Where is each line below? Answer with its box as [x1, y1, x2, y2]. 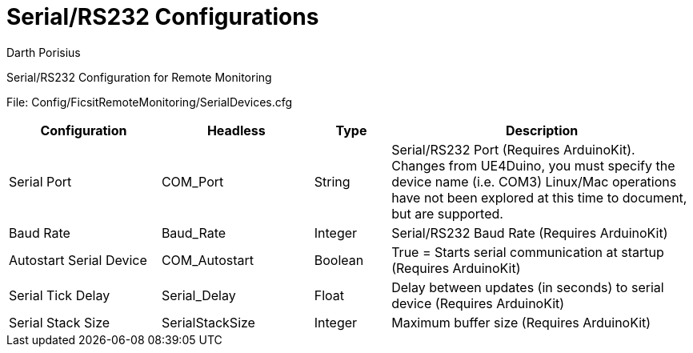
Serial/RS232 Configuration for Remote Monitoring [6, 70, 272, 84]
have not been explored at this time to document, [391, 189, 687, 206]
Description [505, 122, 579, 138]
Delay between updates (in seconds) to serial [391, 279, 664, 295]
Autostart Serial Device [9, 251, 147, 268]
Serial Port [9, 173, 72, 190]
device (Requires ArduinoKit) [391, 295, 565, 311]
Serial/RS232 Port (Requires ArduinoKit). [391, 141, 635, 158]
